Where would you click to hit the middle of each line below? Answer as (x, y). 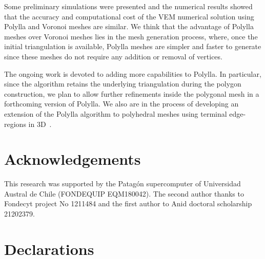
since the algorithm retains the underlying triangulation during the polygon (123, 84)
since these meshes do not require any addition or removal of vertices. (113, 56)
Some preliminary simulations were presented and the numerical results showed (128, 6)
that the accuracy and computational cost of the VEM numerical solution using (129, 16)
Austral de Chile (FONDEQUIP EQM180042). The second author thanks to (124, 193)
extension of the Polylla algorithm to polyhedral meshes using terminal (116, 113)
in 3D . (40, 124)
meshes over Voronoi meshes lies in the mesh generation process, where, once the (131, 36)
